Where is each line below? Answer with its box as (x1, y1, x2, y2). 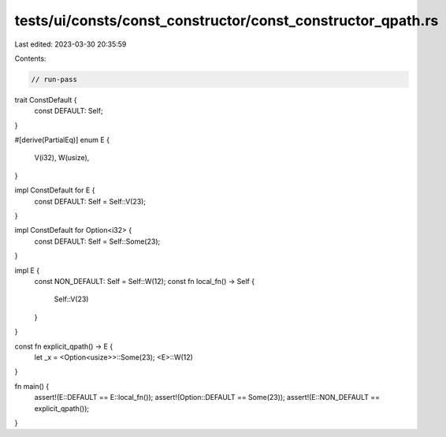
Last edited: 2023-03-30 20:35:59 (14, 39, 127, 49)
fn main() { (14, 381, 50, 390)
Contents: (14, 54, 46, 63)
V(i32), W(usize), (34, 153, 90, 162)
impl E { (14, 265, 39, 275)
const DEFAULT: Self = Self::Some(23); (34, 237, 161, 246)
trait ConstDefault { (14, 95, 77, 104)
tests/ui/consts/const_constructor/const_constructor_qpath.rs (14, 12, 439, 29)
